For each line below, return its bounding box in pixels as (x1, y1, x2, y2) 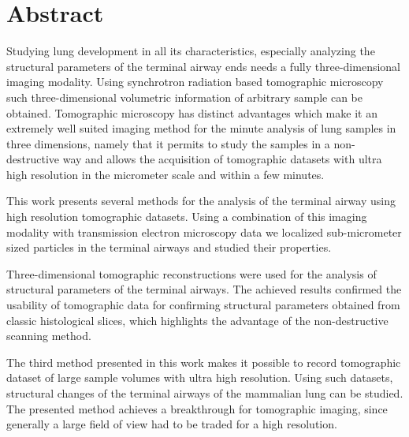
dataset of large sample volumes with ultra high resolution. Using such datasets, (6, 369, 393, 386)
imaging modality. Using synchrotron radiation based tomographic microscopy (6, 73, 384, 90)
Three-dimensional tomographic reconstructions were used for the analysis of (6, 265, 377, 282)
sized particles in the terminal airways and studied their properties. (6, 239, 332, 256)
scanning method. (6, 327, 91, 344)
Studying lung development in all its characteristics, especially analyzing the (6, 43, 375, 59)
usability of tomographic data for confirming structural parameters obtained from (6, 297, 400, 313)
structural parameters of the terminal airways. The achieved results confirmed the (6, 281, 402, 297)
